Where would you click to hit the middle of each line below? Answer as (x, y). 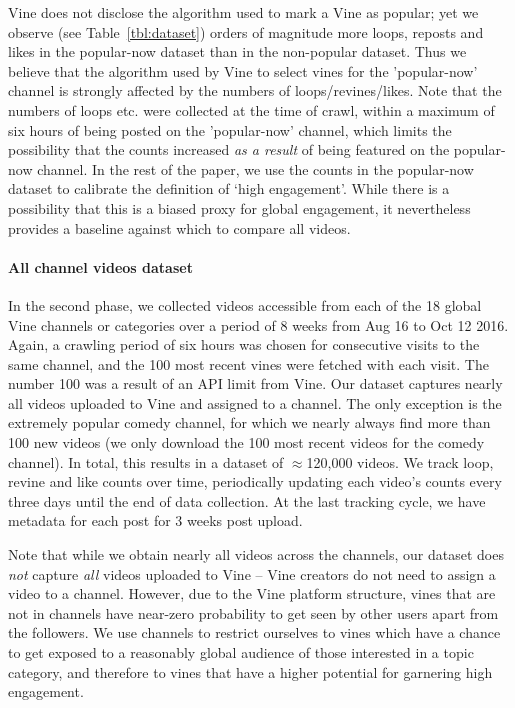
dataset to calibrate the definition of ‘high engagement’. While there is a (229, 188)
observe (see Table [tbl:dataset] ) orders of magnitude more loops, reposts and (246, 31)
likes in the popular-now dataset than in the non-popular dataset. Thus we (237, 51)
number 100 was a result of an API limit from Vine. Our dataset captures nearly (255, 383)
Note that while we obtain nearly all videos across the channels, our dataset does (256, 554)
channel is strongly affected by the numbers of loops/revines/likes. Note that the (255, 90)
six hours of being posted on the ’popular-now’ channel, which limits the (230, 129)
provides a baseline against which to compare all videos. (179, 227)
